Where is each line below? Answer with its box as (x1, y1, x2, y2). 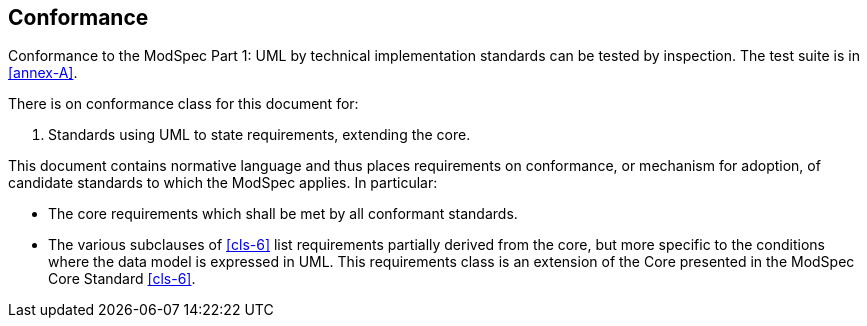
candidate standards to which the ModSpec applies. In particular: (8, 174, 438, 192)
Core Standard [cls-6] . (48, 270, 196, 288)
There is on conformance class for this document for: (8, 95, 359, 113)
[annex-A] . (8, 64, 78, 82)
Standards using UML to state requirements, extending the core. (48, 126, 471, 144)
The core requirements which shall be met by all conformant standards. (48, 205, 518, 223)
